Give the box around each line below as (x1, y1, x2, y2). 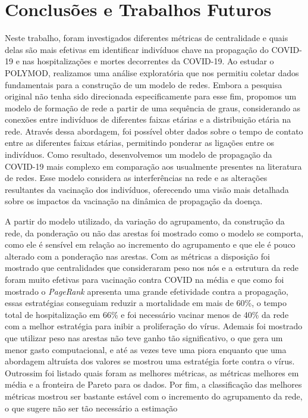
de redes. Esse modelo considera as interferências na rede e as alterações (5, 171, 268, 184)
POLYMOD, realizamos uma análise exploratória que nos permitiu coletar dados (5, 66, 299, 79)
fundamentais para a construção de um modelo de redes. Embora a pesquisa (5, 78, 282, 91)
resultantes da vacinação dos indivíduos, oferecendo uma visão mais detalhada (5, 183, 289, 195)
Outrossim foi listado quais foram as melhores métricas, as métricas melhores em (5, 366, 299, 379)
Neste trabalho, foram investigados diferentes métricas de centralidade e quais (5, 32, 288, 44)
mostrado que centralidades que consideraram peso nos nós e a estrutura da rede (5, 261, 298, 274)
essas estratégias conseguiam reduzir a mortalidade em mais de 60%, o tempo (5, 297, 287, 309)
